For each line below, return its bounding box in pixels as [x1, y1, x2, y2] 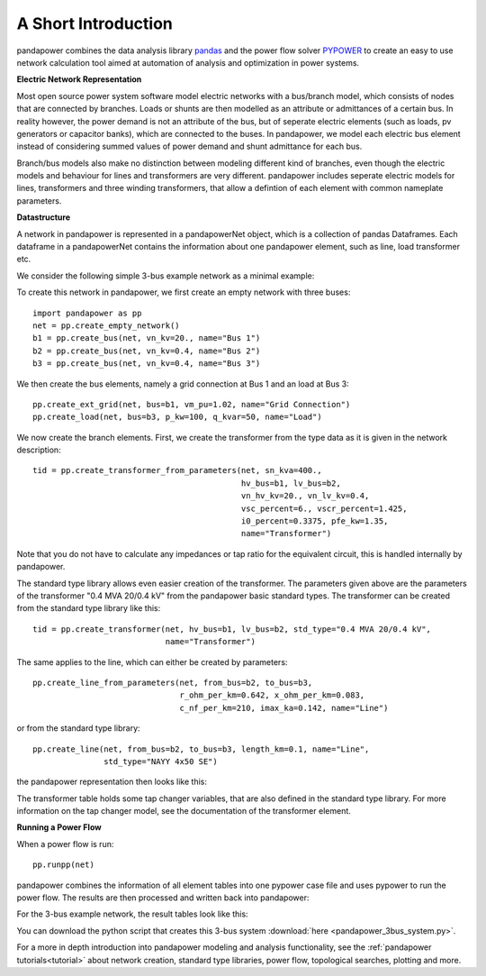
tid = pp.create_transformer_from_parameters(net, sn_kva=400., [32, 465, 323, 476]
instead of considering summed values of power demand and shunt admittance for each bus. [16, 141, 363, 152]
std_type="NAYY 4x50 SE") [103, 756, 218, 766]
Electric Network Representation [16, 74, 142, 85]
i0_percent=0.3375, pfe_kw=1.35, [240, 516, 389, 526]
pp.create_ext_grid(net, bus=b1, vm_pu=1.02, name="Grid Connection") [32, 399, 351, 409]
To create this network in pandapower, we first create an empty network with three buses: [16, 287, 351, 297]
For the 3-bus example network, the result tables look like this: [16, 908, 248, 919]
